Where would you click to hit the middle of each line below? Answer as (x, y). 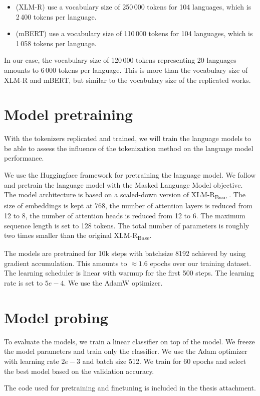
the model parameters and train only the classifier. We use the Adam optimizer (126, 351)
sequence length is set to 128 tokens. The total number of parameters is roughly (127, 225)
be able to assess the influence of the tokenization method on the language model (129, 148)
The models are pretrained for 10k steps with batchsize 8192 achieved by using (125, 253)
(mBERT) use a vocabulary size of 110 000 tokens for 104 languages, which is (134, 33)
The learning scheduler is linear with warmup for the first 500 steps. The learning (129, 273)
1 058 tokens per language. (56, 43)
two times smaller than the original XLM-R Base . (78, 236)
